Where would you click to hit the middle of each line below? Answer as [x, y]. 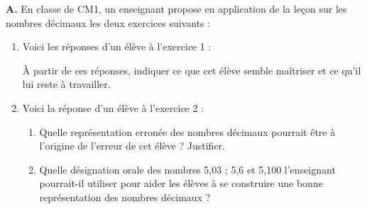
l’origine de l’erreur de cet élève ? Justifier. [132, 146]
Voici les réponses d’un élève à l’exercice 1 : [117, 46]
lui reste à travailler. [66, 84]
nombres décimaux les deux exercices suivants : [108, 22]
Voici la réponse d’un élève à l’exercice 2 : [113, 107]
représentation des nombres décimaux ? [125, 197]
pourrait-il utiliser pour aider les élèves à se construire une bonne [181, 183]
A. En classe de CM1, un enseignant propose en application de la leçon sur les [176, 9]
